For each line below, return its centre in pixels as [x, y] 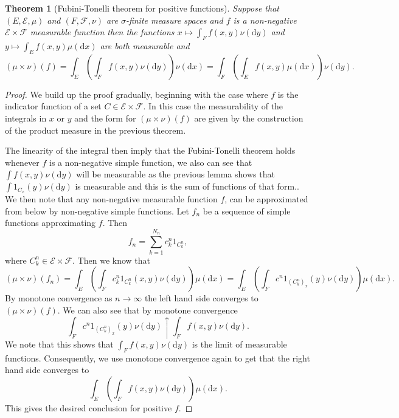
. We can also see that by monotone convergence [147, 310]
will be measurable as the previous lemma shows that [175, 174]
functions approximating [50, 223]
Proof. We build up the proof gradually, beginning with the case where [137, 94]
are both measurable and [145, 45]
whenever [22, 162]
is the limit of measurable [239, 344]
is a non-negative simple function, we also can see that [151, 162]
